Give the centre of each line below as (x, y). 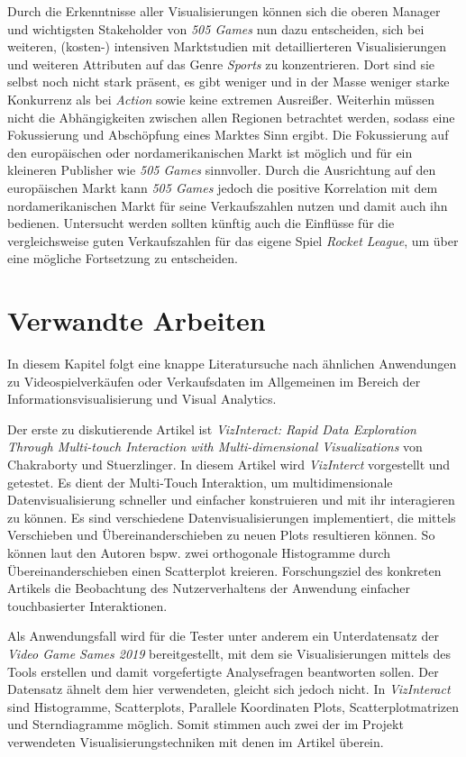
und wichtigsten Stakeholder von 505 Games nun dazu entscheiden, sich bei (216, 28)
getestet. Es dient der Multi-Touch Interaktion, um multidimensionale (200, 482)
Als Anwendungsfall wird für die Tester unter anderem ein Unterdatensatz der (223, 636)
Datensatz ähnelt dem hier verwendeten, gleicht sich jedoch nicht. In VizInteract (229, 689)
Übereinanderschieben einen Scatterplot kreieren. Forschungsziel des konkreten (224, 570)
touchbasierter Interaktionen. (87, 605)
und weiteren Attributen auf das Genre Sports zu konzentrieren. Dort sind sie (221, 64)
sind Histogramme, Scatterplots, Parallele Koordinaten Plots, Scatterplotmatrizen (233, 706)
